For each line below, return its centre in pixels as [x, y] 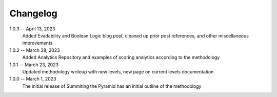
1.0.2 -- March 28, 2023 [35, 50]
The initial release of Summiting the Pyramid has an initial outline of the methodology [112, 86]
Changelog [33, 13]
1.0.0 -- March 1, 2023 [33, 79]
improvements [37, 43]
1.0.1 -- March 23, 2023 [34, 65]
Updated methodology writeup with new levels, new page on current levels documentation [118, 71]
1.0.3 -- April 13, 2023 [32, 29]
